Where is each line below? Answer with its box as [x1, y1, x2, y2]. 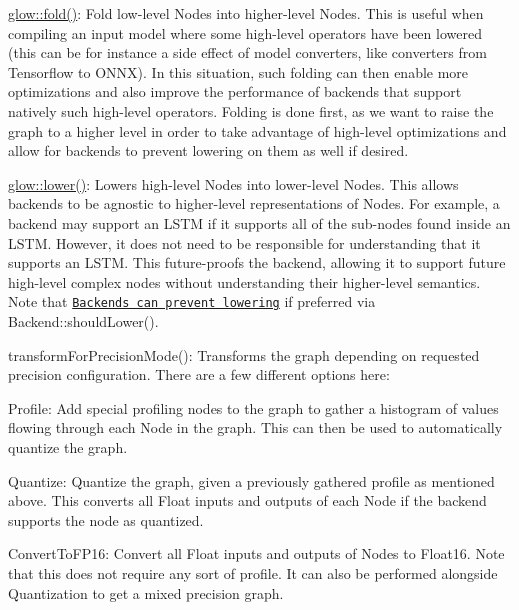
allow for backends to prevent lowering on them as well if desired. [8, 140, 409, 161]
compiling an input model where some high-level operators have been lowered [8, 22, 482, 43]
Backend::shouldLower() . [8, 310, 159, 331]
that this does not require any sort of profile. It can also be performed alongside [8, 562, 498, 583]
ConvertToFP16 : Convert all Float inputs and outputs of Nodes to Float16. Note [8, 543, 505, 564]
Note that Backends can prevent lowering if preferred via [8, 291, 376, 312]
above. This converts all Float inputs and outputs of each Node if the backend [8, 490, 487, 511]
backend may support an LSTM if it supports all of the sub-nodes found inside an [8, 212, 511, 233]
